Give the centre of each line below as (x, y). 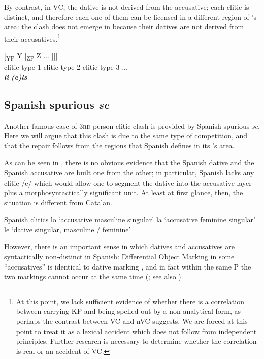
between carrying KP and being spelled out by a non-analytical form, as (128, 311)
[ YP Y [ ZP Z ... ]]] (31, 56)
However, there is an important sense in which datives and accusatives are (120, 246)
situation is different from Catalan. (58, 202)
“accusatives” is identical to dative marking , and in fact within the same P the (128, 266)
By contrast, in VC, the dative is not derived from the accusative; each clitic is (127, 7)
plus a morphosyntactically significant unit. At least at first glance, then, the (124, 192)
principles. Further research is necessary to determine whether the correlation (136, 341)
